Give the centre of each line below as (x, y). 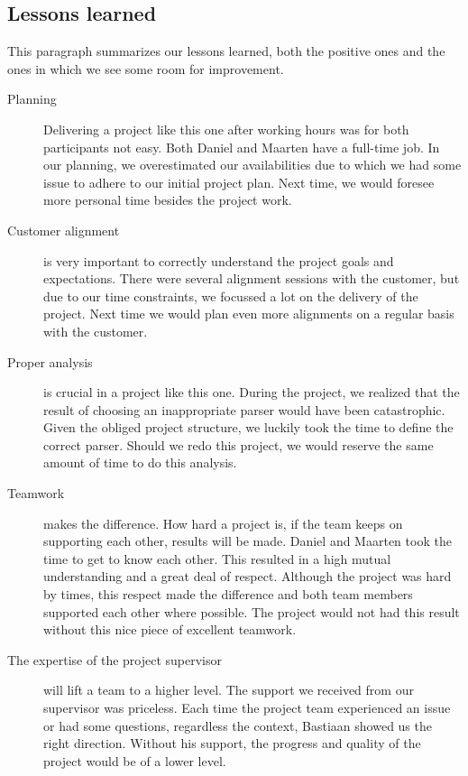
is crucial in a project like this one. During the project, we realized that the (252, 392)
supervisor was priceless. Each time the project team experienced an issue (247, 708)
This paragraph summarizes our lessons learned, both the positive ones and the (226, 51)
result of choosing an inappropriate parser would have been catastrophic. (244, 409)
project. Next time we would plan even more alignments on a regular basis (249, 314)
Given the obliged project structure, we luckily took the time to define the (248, 427)
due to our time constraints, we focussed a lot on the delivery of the (231, 296)
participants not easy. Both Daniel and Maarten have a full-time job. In (242, 147)
